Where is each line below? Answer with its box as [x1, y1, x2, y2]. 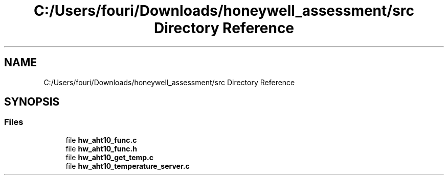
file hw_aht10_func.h [65, 144, 137, 153]
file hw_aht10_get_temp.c [65, 152, 154, 162]
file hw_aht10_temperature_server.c [65, 161, 190, 170]
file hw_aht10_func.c [65, 135, 137, 144]
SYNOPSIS [4, 95, 60, 109]
